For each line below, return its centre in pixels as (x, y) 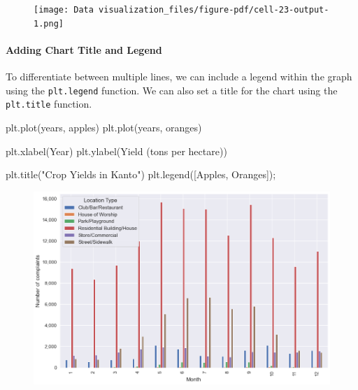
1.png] (49, 23)
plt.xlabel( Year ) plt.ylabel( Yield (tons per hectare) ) (116, 151)
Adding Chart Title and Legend (84, 49)
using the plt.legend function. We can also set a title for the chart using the (172, 90)
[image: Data (64, 10)
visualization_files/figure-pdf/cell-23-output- (214, 10)
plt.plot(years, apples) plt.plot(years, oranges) (104, 128)
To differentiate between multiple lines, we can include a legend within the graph (179, 77)
